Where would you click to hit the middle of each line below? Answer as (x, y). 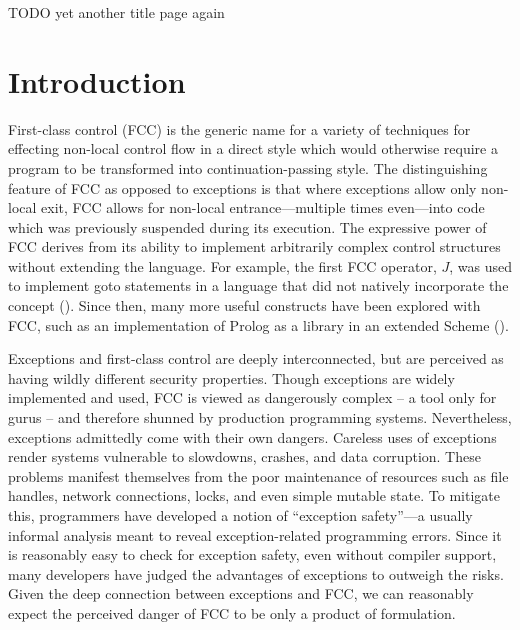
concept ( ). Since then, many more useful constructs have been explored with (244, 305)
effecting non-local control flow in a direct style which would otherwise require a (253, 148)
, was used (481, 265)
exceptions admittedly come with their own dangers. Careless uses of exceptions (252, 436)
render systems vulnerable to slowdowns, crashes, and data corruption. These (244, 456)
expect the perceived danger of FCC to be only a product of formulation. (232, 612)
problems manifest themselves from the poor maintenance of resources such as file (258, 475)
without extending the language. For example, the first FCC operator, (222, 265)
